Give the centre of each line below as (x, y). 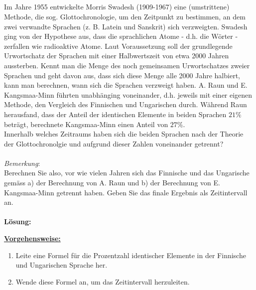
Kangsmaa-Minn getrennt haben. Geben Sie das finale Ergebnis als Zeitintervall (126, 192)
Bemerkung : (22, 163)
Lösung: (18, 221)
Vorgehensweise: (32, 238)
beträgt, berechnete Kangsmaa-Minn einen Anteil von (86, 124)
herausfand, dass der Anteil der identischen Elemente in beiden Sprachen (115, 114)
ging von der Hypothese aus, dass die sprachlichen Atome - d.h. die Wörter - (121, 36)
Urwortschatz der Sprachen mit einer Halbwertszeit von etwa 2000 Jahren (117, 56)
